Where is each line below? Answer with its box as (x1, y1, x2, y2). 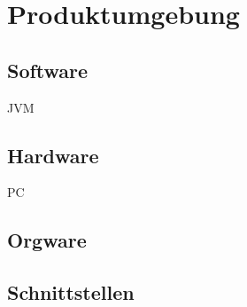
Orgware (7, 226, 87, 254)
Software (7, 56, 89, 83)
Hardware (7, 141, 99, 169)
